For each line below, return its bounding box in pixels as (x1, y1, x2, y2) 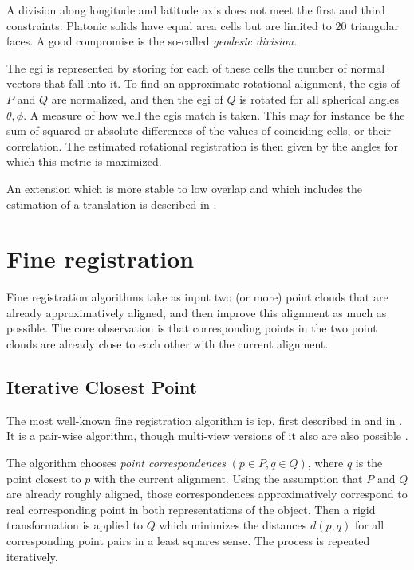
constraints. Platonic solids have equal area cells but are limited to (6, 17, 332, 33)
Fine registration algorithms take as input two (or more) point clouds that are (6, 289, 388, 305)
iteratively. (6, 548, 58, 564)
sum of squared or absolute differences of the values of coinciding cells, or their (6, 122, 392, 139)
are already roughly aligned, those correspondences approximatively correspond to (6, 485, 408, 502)
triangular (350, 17, 399, 33)
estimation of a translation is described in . (6, 195, 217, 212)
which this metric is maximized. (6, 153, 162, 170)
